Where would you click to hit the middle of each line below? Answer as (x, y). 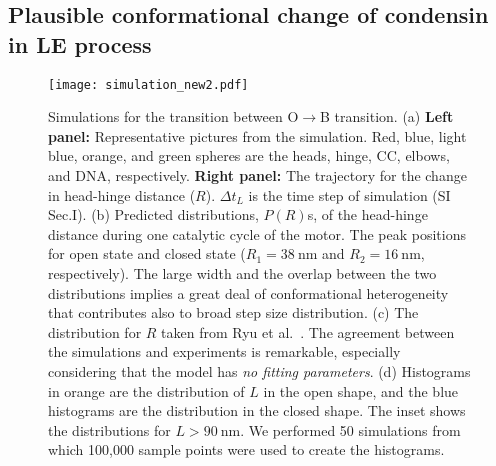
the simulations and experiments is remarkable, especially (224, 351)
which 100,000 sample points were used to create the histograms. (246, 449)
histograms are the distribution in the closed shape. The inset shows (257, 410)
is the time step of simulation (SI (349, 194)
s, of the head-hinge (367, 214)
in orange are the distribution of (146, 390)
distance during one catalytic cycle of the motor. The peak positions (257, 233)
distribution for (95, 331)
